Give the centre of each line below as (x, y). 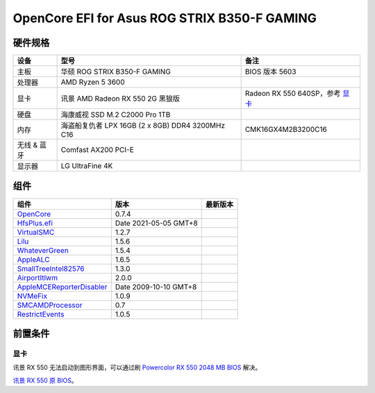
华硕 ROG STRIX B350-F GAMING (116, 72)
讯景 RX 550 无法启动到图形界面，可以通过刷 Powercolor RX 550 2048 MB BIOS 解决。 (137, 367)
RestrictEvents (41, 314)
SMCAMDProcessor (50, 305)
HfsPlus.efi (35, 223)
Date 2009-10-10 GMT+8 (156, 287)
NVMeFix (32, 296)
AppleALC (33, 259)
